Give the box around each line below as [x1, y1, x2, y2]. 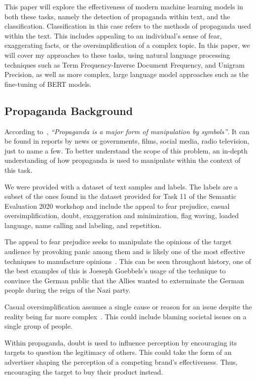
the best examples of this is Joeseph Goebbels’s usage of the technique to [4, 266, 226, 276]
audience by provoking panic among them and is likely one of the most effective [4, 246, 245, 257]
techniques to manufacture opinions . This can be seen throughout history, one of [4, 256, 251, 266]
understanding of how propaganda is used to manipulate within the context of [4, 155, 241, 165]
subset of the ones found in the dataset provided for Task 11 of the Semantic [4, 191, 236, 201]
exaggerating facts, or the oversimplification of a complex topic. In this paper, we [4, 40, 250, 50]
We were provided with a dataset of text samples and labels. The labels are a [4, 181, 238, 191]
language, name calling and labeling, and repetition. [4, 220, 162, 230]
